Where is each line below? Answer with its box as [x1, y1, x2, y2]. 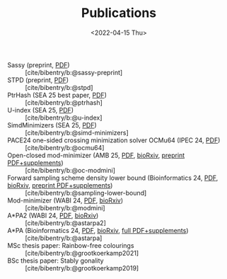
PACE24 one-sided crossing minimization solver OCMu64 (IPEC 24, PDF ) [7, 136, 221, 144]
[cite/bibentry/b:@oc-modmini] [25, 166, 115, 174]
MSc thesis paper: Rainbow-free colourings [7, 241, 134, 249]
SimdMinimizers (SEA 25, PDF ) [7, 120, 97, 129]
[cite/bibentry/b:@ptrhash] [25, 98, 103, 107]
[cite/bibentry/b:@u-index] [25, 113, 103, 122]
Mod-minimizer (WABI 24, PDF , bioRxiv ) [7, 196, 124, 205]
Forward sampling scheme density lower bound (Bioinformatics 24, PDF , [7, 173, 219, 182]
